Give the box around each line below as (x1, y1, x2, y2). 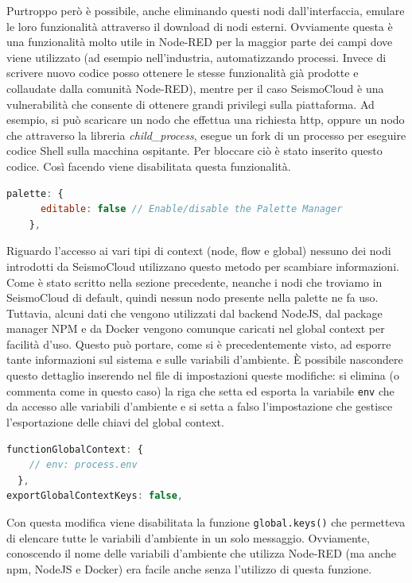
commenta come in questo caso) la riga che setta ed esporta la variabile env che (6, 382, 395, 399)
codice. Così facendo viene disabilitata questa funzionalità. (6, 157, 291, 174)
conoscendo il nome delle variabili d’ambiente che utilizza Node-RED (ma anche (6, 545, 396, 562)
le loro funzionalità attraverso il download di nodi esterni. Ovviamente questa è (6, 17, 393, 34)
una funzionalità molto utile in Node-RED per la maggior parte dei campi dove (6, 33, 393, 50)
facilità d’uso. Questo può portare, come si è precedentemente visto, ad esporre (6, 335, 391, 352)
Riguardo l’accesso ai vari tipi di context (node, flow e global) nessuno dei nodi (6, 242, 391, 259)
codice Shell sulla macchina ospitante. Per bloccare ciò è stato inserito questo (6, 142, 383, 159)
